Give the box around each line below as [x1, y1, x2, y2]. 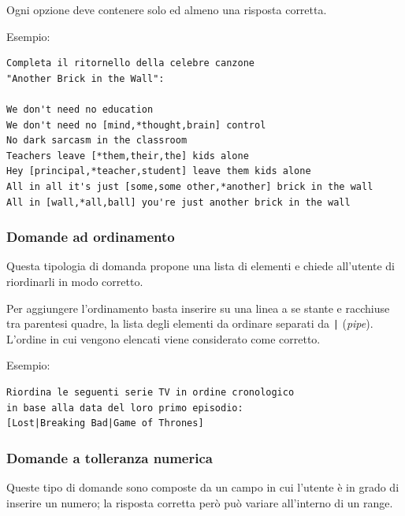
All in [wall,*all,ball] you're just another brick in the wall [6, 196, 351, 208]
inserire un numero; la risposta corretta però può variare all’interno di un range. [6, 494, 393, 510]
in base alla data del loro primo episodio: [6, 402, 243, 414]
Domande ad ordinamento [6, 227, 175, 247]
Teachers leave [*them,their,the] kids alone [6, 150, 249, 161]
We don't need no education [6, 103, 154, 115]
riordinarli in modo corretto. [6, 273, 143, 289]
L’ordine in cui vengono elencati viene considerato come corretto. [6, 330, 321, 347]
